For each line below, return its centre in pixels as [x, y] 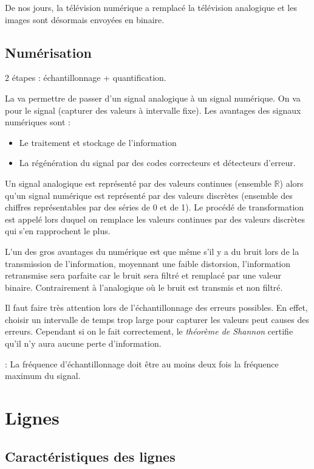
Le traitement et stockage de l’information [98, 142]
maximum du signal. [43, 376]
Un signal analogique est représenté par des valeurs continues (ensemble [138, 183]
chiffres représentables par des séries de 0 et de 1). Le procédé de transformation [155, 207]
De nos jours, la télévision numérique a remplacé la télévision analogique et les [151, 7]
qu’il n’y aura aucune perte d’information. [83, 343]
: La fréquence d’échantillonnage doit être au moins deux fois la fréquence [142, 363]
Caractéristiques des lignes [90, 456]
